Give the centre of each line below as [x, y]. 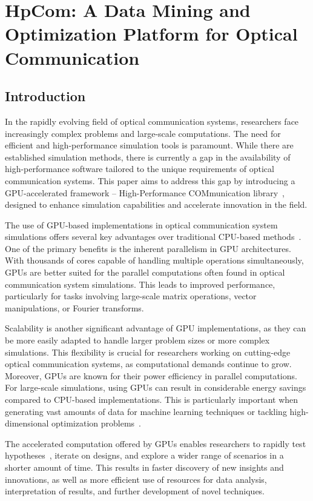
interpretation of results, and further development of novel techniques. [135, 491]
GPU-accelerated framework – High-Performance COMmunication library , [145, 192]
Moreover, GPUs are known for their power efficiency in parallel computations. [151, 375]
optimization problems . [97, 423]
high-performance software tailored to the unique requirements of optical [140, 169]
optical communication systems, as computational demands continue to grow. [148, 364]
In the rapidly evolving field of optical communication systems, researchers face [152, 121]
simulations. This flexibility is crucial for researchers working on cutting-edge [148, 352]
